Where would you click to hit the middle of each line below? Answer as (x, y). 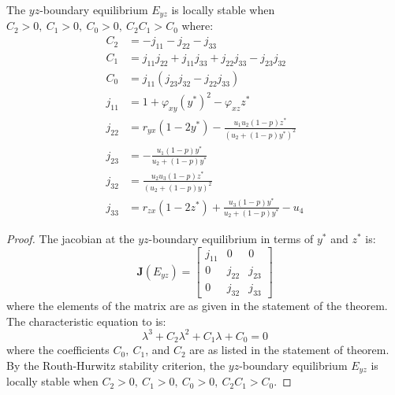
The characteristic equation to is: (86, 321)
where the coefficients (58, 350)
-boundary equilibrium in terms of (231, 239)
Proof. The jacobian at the (71, 239)
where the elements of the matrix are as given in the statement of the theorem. (197, 306)
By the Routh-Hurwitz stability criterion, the (116, 365)
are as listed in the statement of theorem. (289, 350)
